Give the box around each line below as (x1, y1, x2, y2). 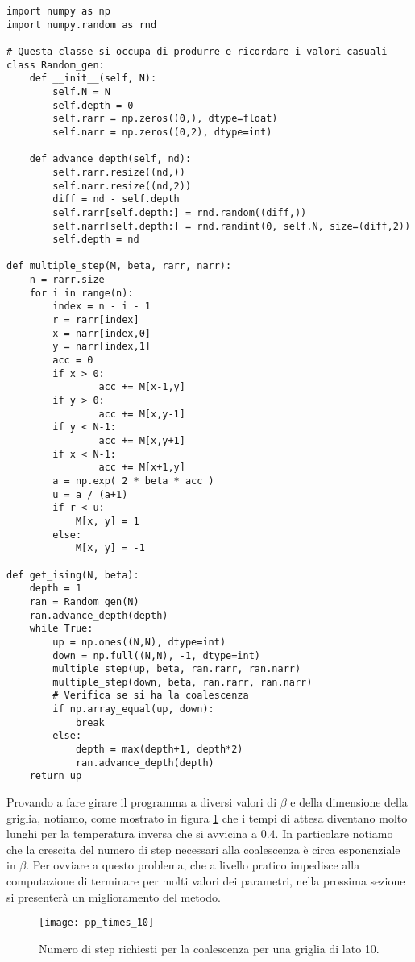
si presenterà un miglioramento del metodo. (6, 888, 221, 905)
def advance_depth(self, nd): (29, 153, 192, 165)
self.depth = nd (52, 234, 139, 246)
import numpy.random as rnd (6, 19, 157, 31)
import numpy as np (6, 6, 110, 17)
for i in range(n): (29, 287, 134, 299)
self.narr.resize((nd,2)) (52, 180, 192, 192)
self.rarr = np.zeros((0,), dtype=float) (52, 113, 278, 125)
